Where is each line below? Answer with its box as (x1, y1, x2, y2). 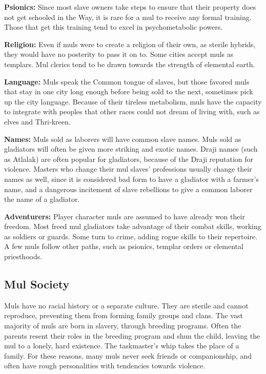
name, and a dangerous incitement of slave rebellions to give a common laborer (4, 183, 253, 194)
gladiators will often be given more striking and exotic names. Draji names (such (4, 143, 258, 154)
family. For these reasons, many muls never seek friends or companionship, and (4, 350, 252, 361)
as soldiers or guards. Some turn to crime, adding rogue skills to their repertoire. (4, 231, 257, 241)
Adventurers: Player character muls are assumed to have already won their (4, 211, 245, 221)
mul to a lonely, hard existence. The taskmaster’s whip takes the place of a (4, 340, 239, 351)
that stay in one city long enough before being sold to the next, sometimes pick (4, 86, 253, 97)
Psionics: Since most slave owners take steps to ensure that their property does (4, 2, 256, 12)
